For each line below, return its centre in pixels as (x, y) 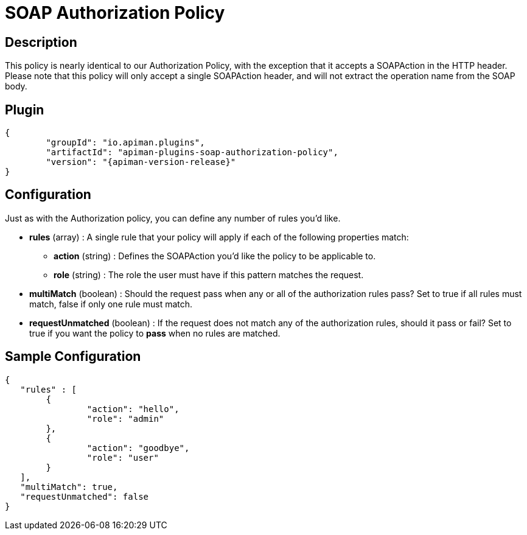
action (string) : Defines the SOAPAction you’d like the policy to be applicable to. (215, 256)
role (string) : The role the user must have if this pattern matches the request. (209, 274)
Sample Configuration (73, 357)
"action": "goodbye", (138, 448)
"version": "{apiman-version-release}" (141, 162)
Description (41, 42)
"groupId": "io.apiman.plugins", (125, 143)
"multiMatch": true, (69, 487)
